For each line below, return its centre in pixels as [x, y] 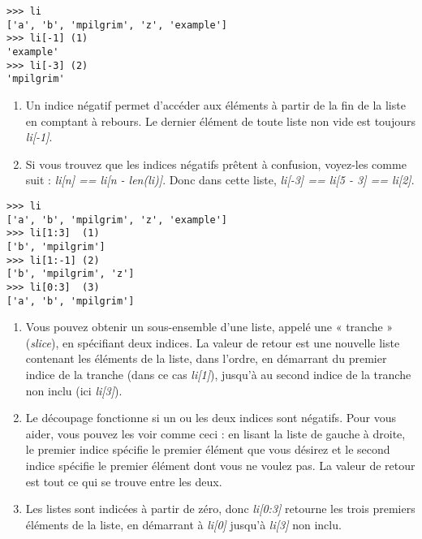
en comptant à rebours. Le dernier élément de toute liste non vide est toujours [220, 121]
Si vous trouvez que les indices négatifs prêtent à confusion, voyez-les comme [216, 164]
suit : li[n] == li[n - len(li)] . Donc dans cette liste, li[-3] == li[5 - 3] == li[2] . [220, 180]
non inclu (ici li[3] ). [74, 390]
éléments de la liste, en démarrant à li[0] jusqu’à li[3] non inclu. [183, 524]
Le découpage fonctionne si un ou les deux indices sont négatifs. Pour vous [211, 418]
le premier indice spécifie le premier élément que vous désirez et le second [208, 449]
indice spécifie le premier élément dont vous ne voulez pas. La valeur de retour [220, 465]
